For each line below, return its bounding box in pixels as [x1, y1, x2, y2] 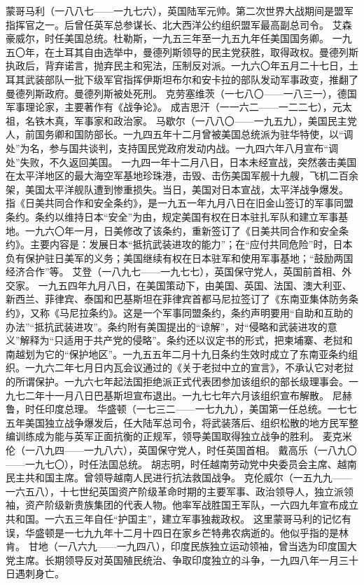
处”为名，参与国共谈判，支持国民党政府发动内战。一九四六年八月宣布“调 [6, 140, 339, 155]
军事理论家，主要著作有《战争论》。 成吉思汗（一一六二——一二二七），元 [6, 99, 342, 114]
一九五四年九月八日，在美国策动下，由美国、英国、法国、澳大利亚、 [38, 277, 352, 292]
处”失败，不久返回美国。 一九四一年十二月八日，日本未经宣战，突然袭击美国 [6, 154, 357, 169]
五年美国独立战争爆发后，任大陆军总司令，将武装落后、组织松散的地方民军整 [6, 415, 358, 429]
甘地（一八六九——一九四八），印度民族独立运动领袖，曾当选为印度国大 [28, 539, 357, 553]
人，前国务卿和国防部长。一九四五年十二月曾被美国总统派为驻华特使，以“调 [6, 127, 353, 142]
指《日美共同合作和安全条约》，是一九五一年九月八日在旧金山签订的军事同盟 [6, 195, 353, 210]
